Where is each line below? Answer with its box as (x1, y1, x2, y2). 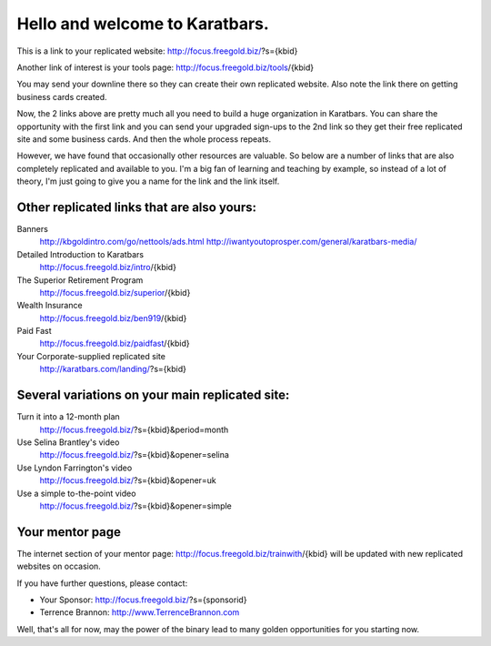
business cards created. (16, 91, 108, 102)
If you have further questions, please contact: (16, 578, 188, 589)
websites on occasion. (16, 560, 102, 572)
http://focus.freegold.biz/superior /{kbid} (39, 287, 191, 298)
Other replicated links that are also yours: (16, 199, 256, 215)
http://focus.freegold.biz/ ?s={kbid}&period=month (39, 424, 229, 435)
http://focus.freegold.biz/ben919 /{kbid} (39, 312, 187, 323)
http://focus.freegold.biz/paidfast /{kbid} (39, 338, 190, 349)
